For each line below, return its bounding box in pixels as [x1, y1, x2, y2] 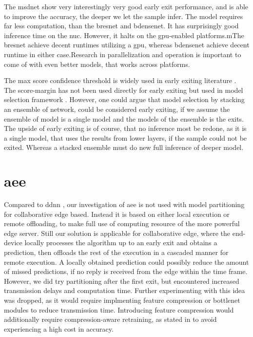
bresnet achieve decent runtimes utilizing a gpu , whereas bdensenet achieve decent [4, 40, 250, 50]
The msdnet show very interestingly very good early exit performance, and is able [4, 1, 249, 11]
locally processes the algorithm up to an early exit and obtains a [24, 237, 217, 248]
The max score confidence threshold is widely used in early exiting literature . [4, 75, 236, 85]
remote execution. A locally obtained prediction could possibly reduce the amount [4, 256, 249, 267]
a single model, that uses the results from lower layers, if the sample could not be [4, 132, 247, 143]
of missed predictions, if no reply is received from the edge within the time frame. [4, 266, 248, 276]
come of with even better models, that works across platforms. [4, 59, 190, 69]
